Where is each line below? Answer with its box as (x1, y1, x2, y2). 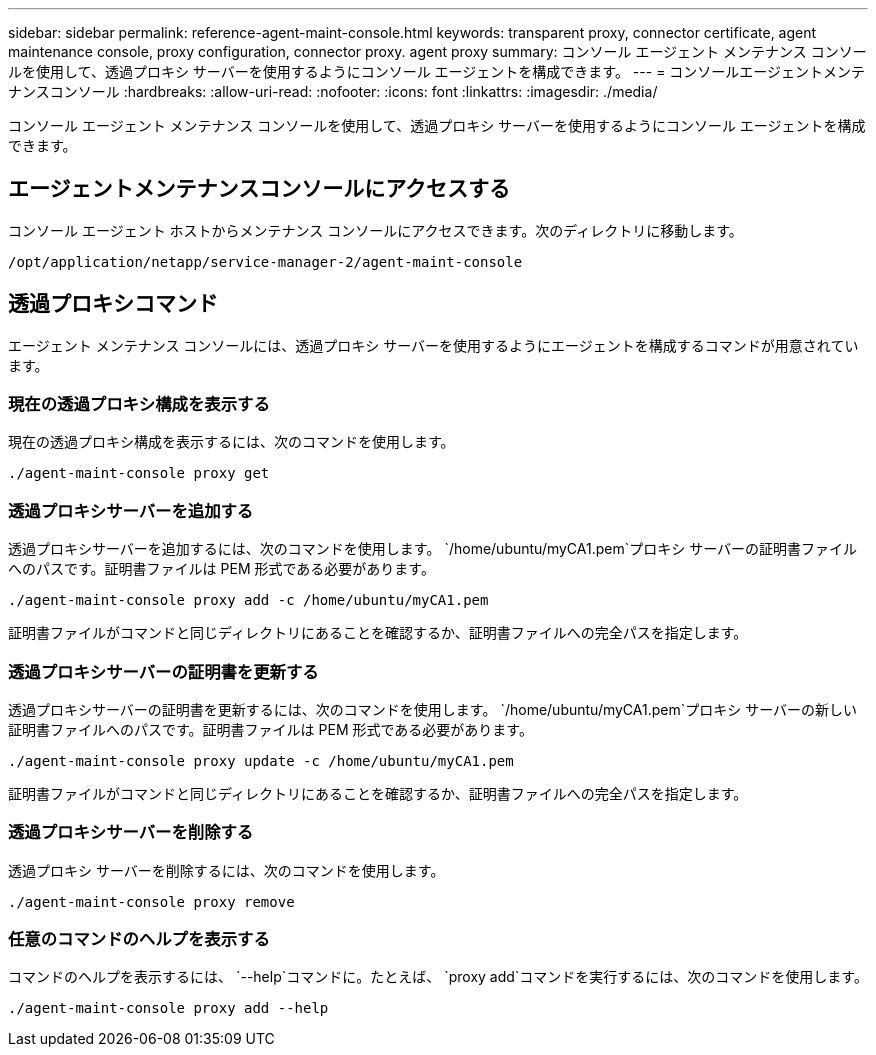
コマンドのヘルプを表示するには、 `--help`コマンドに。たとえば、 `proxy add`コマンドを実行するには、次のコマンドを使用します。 (8, 968, 868, 986)
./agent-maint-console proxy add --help (8, 1000, 329, 1017)
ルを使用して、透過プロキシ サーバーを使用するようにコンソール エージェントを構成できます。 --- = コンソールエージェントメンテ (8, 63, 866, 80)
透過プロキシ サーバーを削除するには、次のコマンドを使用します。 (8, 861, 445, 879)
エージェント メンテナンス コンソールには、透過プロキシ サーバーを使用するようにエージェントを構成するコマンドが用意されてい (8, 336, 859, 354)
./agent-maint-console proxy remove (8, 893, 295, 910)
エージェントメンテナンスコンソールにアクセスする (8, 176, 511, 202)
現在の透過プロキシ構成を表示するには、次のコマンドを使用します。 (8, 433, 455, 451)
